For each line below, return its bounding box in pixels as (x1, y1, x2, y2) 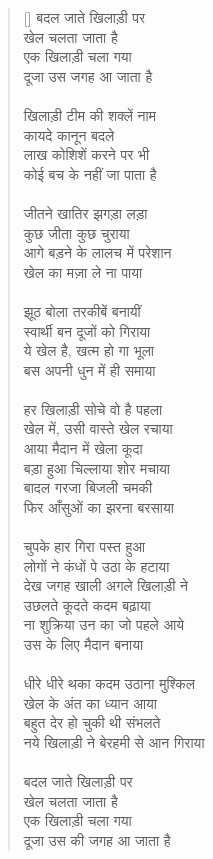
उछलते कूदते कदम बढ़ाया (23, 594, 151, 615)
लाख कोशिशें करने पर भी (23, 144, 150, 165)
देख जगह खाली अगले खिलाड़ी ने (23, 575, 189, 596)
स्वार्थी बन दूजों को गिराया (23, 320, 151, 341)
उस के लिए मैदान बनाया (23, 634, 144, 654)
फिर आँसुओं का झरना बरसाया (23, 496, 174, 517)
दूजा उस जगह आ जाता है (23, 65, 153, 86)
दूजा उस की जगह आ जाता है (23, 829, 171, 850)
